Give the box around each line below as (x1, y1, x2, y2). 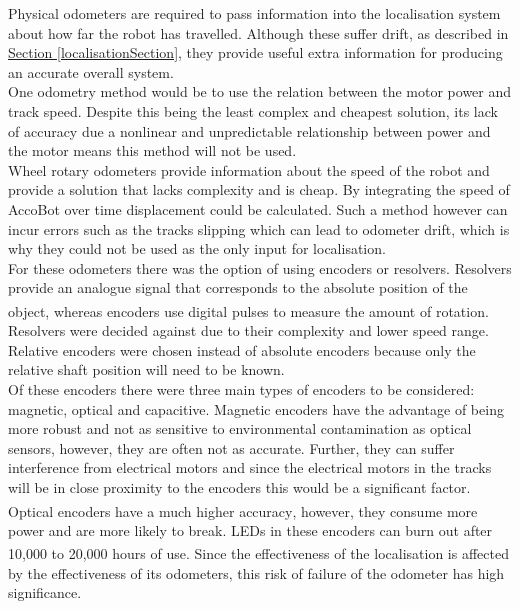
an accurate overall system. (8, 61, 174, 82)
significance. (8, 582, 82, 603)
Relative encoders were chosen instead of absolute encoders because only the (8, 339, 476, 360)
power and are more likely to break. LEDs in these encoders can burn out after (8, 519, 493, 540)
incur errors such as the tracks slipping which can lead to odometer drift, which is (8, 218, 510, 239)
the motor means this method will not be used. (8, 140, 297, 161)
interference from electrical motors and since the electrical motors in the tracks (8, 457, 492, 478)
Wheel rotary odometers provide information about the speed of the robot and (8, 159, 490, 180)
